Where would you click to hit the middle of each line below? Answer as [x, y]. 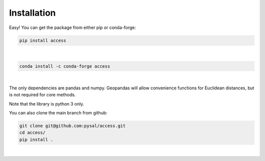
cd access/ [32, 133]
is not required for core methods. [42, 95]
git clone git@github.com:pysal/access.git [73, 126]
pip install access [43, 40]
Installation [32, 13]
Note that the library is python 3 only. [47, 104]
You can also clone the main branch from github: [58, 113]
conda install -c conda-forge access [65, 66]
